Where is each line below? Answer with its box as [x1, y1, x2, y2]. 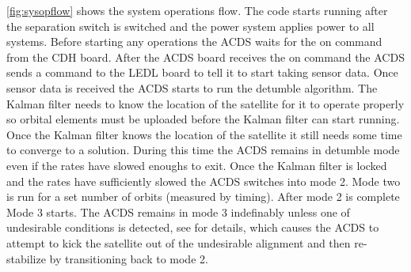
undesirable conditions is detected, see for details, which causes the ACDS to [6, 219, 379, 236]
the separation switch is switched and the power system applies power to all [6, 17, 375, 34]
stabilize [6, 250, 46, 266]
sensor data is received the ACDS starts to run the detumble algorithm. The [6, 79, 378, 96]
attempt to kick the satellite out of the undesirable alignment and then [6, 234, 351, 251]
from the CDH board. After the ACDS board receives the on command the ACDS [6, 48, 405, 65]
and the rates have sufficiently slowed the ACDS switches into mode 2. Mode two [6, 172, 401, 189]
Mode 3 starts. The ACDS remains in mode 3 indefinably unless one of [6, 203, 350, 220]
